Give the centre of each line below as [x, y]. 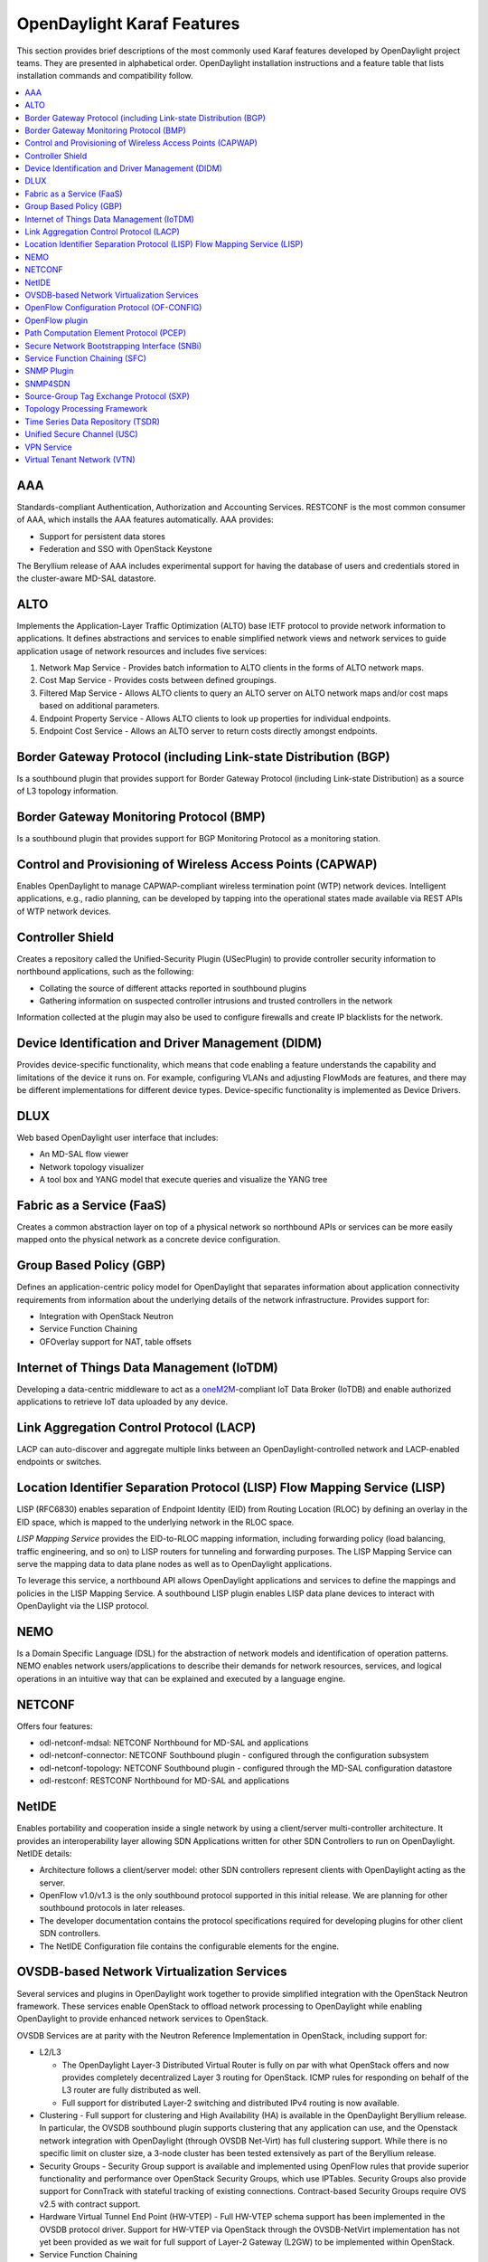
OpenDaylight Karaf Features [128, 24]
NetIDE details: [44, 1853]
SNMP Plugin [49, 371]
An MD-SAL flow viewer [84, 1155]
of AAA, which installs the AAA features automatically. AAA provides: [145, 519]
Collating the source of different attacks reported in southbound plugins [173, 988]
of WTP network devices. [64, 911]
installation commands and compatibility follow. [105, 76]
